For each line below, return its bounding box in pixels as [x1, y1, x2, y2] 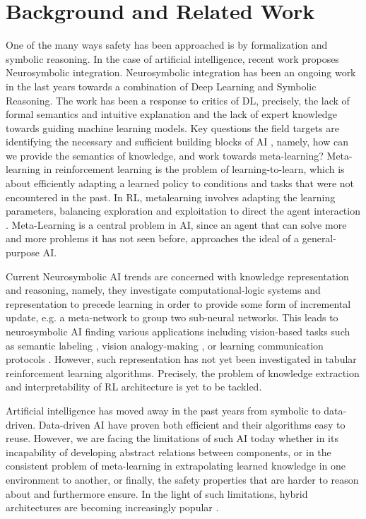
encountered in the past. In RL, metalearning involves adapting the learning [6, 189, 336, 204]
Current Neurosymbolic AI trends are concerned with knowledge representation [6, 268, 349, 283]
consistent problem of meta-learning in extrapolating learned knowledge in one [6, 458, 346, 473]
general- [302, 231, 336, 246]
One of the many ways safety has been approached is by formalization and [6, 37, 328, 52]
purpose [6, 245, 40, 260]
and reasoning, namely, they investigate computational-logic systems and [6, 282, 321, 297]
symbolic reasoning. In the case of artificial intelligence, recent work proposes [6, 51, 339, 66]
